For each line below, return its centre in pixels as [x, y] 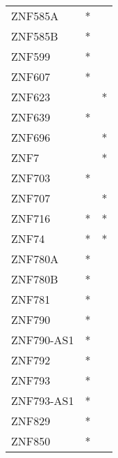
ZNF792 [31, 360]
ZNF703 [31, 178]
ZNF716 [31, 218]
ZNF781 [31, 299]
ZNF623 [31, 97]
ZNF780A [35, 259]
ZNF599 [31, 56]
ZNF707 [31, 198]
